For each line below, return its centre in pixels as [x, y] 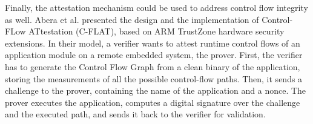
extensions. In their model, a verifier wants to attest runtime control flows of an [153, 43]
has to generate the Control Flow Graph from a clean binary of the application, [153, 66]
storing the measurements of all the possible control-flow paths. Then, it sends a [154, 78]
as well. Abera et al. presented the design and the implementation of [132, 19]
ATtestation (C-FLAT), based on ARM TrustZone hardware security [156, 31]
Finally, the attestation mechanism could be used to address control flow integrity [156, 7]
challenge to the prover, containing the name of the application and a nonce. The [156, 90]
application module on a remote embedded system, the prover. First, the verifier [154, 55]
